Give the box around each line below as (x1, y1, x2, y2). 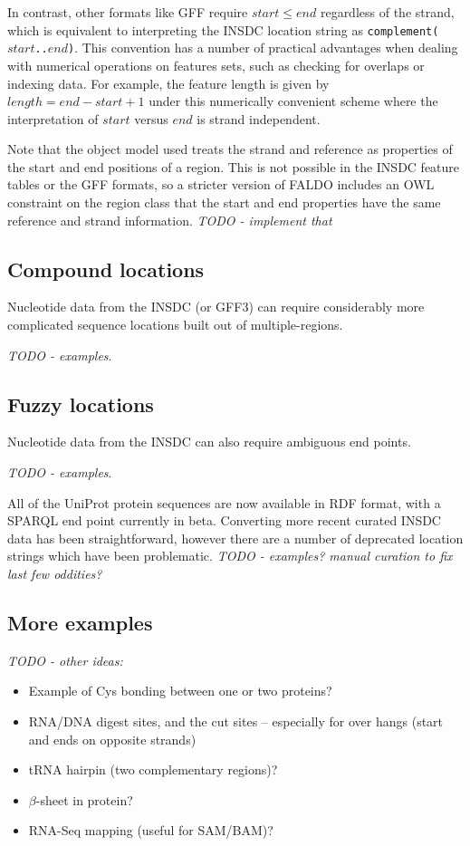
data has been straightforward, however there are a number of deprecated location (7, 528, 464, 547)
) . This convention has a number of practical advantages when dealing (67, 38, 458, 57)
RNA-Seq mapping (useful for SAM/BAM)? (28, 821, 273, 840)
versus (134, 109, 168, 128)
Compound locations (7, 255, 205, 283)
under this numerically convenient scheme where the (149, 91, 438, 111)
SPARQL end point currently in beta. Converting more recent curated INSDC (7, 511, 441, 530)
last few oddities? (7, 564, 102, 582)
